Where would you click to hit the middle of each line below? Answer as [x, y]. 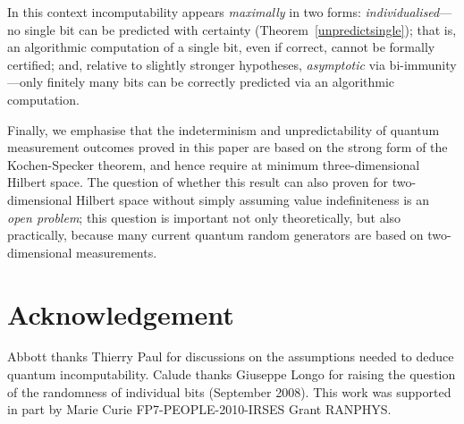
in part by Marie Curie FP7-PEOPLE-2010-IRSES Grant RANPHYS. [199, 409]
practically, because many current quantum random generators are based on [215, 235]
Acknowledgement [121, 314]
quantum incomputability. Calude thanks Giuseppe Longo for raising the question [232, 374]
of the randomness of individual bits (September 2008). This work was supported [229, 391]
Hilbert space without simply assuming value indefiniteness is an [253, 199]
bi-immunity [423, 64]
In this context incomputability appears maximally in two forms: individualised [224, 12]
